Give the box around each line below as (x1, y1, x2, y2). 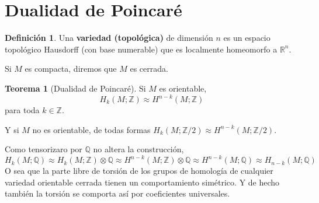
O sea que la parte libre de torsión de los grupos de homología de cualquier (5, 164, 273, 177)
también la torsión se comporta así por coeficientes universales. (5, 187, 230, 199)
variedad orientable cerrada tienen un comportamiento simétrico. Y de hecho (5, 176, 280, 188)
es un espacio (223, 32, 271, 44)
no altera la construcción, (93, 143, 184, 155)
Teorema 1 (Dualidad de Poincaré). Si (5, 82, 146, 94)
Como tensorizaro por (5, 143, 82, 155)
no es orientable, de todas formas (32, 123, 151, 135)
